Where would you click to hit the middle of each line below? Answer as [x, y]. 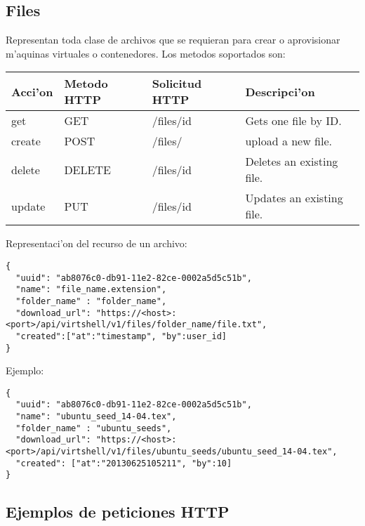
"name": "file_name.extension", [91, 290]
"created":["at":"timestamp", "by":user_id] [121, 336]
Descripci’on [280, 91]
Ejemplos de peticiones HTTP [118, 512]
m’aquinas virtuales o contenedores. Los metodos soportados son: [146, 53]
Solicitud [177, 84]
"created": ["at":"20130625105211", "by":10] [124, 463]
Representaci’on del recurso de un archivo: [97, 243]
